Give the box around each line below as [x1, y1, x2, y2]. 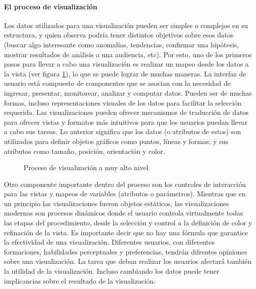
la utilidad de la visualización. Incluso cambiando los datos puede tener [4, 266, 219, 276]
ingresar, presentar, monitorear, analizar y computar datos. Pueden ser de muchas [4, 87, 252, 98]
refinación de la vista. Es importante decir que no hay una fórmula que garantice [4, 227, 248, 237]
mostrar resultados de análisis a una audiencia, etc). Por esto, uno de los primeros [4, 49, 252, 59]
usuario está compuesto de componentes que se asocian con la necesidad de [4, 78, 231, 88]
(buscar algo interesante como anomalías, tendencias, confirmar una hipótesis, [4, 39, 239, 49]
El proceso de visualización [4, 1, 98, 11]
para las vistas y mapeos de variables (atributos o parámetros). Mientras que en [4, 188, 246, 199]
